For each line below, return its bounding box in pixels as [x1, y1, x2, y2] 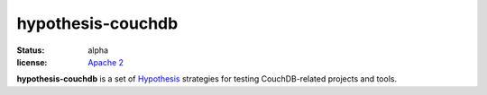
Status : [16, 45, 45, 56]
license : [16, 56, 48, 67]
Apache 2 [87, 56, 124, 67]
